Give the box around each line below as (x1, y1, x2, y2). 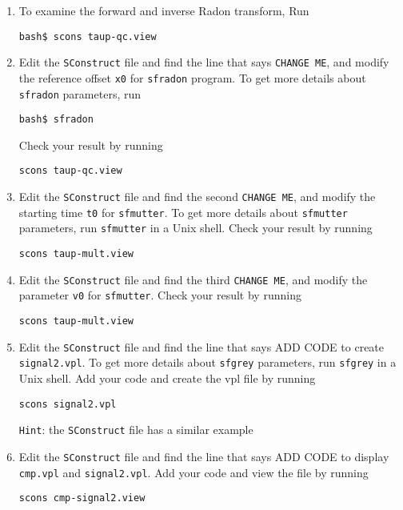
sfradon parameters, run (18, 85, 142, 102)
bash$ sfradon (18, 114, 94, 126)
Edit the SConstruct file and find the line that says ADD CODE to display (18, 448, 389, 464)
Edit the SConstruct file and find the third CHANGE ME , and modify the (18, 271, 368, 287)
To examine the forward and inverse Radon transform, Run (18, 2, 309, 18)
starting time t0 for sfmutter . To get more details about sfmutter (18, 203, 348, 220)
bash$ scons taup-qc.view (18, 30, 157, 42)
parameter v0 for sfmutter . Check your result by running (18, 287, 301, 303)
